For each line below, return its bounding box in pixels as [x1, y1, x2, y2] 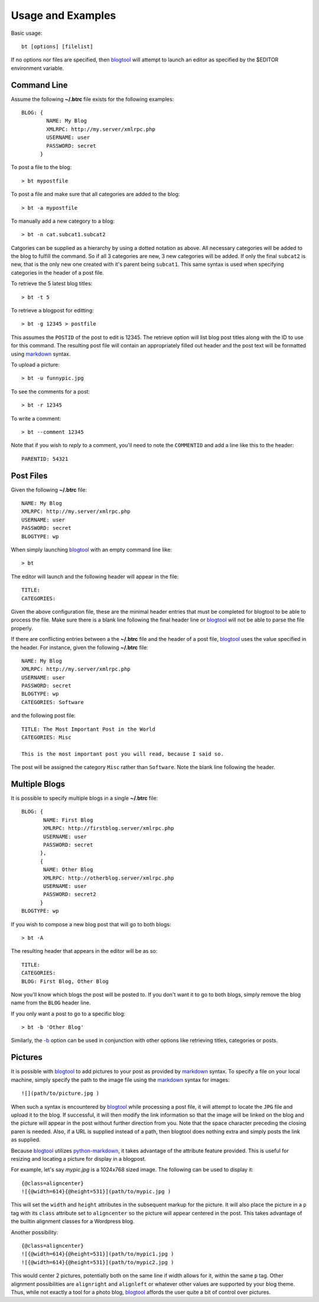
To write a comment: [11, 415, 61, 422]
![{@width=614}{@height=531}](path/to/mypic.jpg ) [21, 1188, 171, 1195]
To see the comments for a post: [11, 388, 90, 395]
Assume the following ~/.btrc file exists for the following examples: [11, 95, 174, 103]
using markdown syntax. [11, 350, 71, 357]
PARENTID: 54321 [21, 455, 69, 462]
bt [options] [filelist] [21, 43, 93, 50]
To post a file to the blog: [11, 164, 72, 171]
